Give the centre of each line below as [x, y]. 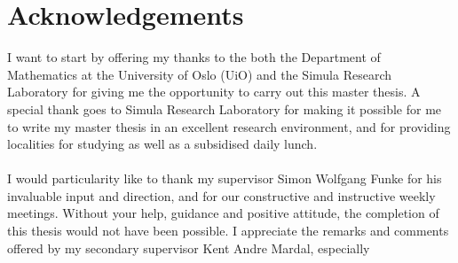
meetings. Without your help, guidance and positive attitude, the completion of [223, 213]
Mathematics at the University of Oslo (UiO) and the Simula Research [200, 74]
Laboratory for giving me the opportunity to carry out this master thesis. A [214, 92]
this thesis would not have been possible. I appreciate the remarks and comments [228, 231]
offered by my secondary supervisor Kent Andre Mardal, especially [189, 248]
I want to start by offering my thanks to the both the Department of [194, 57]
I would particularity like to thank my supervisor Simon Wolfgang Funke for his [225, 178]
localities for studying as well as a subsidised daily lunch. [162, 144]
